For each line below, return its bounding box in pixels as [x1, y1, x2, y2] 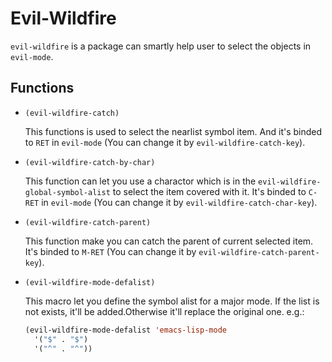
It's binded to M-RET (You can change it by [24, 245, 197, 257]
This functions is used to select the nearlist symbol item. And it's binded [24, 125, 323, 137]
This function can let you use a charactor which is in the [24, 175, 257, 187]
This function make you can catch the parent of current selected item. [24, 235, 314, 247]
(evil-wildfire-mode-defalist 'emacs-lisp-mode [24, 325, 227, 335]
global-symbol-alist [24, 187, 111, 197]
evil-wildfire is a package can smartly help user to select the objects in [10, 40, 312, 52]
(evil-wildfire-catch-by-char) [24, 157, 156, 167]
